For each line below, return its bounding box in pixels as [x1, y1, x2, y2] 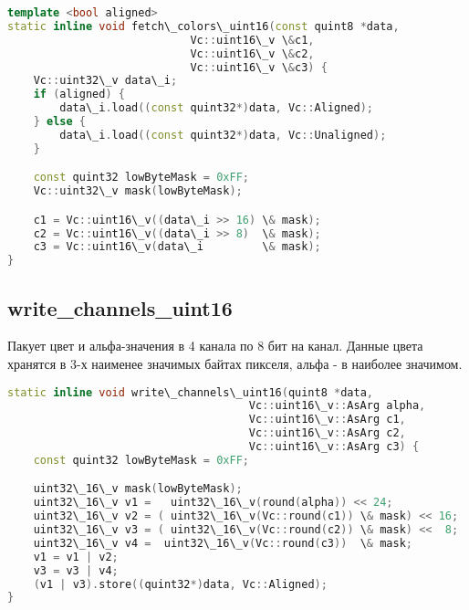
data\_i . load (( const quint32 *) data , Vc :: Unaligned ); [59, 128, 387, 142]
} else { [33, 115, 86, 128]
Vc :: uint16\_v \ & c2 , [190, 47, 315, 60]
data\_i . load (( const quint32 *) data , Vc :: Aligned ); [59, 101, 374, 115]
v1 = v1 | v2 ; [33, 550, 119, 563]
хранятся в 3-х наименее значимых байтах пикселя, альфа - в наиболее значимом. [7, 353, 463, 373]
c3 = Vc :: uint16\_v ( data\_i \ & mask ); [33, 240, 321, 254]
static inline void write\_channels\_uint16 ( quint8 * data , [7, 385, 373, 399]
